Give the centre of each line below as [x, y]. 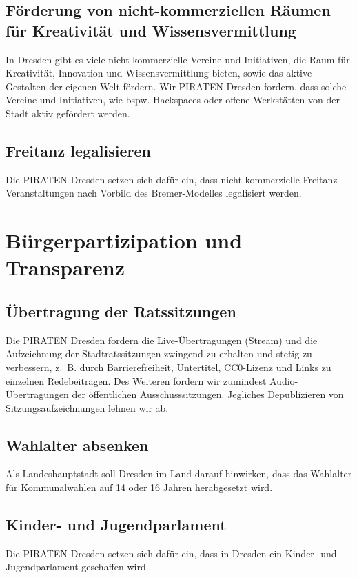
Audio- [284, 380]
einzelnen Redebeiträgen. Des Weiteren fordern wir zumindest [136, 380]
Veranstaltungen [40, 193]
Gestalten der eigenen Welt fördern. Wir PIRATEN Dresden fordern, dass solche [176, 86]
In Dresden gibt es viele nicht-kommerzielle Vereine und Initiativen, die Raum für [178, 59]
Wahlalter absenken [77, 445]
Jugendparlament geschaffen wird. [77, 567]
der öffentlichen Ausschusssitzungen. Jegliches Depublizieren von [208, 394]
